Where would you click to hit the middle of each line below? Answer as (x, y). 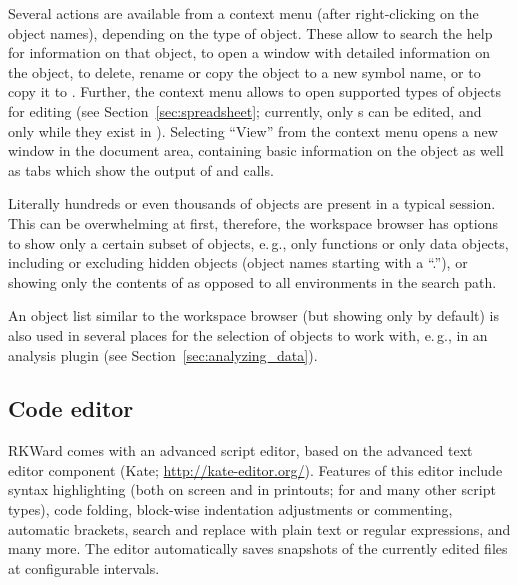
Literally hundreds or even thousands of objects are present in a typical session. (252, 203)
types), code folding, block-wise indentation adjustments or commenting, (230, 509)
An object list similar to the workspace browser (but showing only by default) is (254, 315)
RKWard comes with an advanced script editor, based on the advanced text (240, 450)
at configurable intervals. (84, 567)
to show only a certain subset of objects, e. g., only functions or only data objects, (258, 242)
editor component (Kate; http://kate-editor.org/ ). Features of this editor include (255, 469)
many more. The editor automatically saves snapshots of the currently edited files (258, 548)
